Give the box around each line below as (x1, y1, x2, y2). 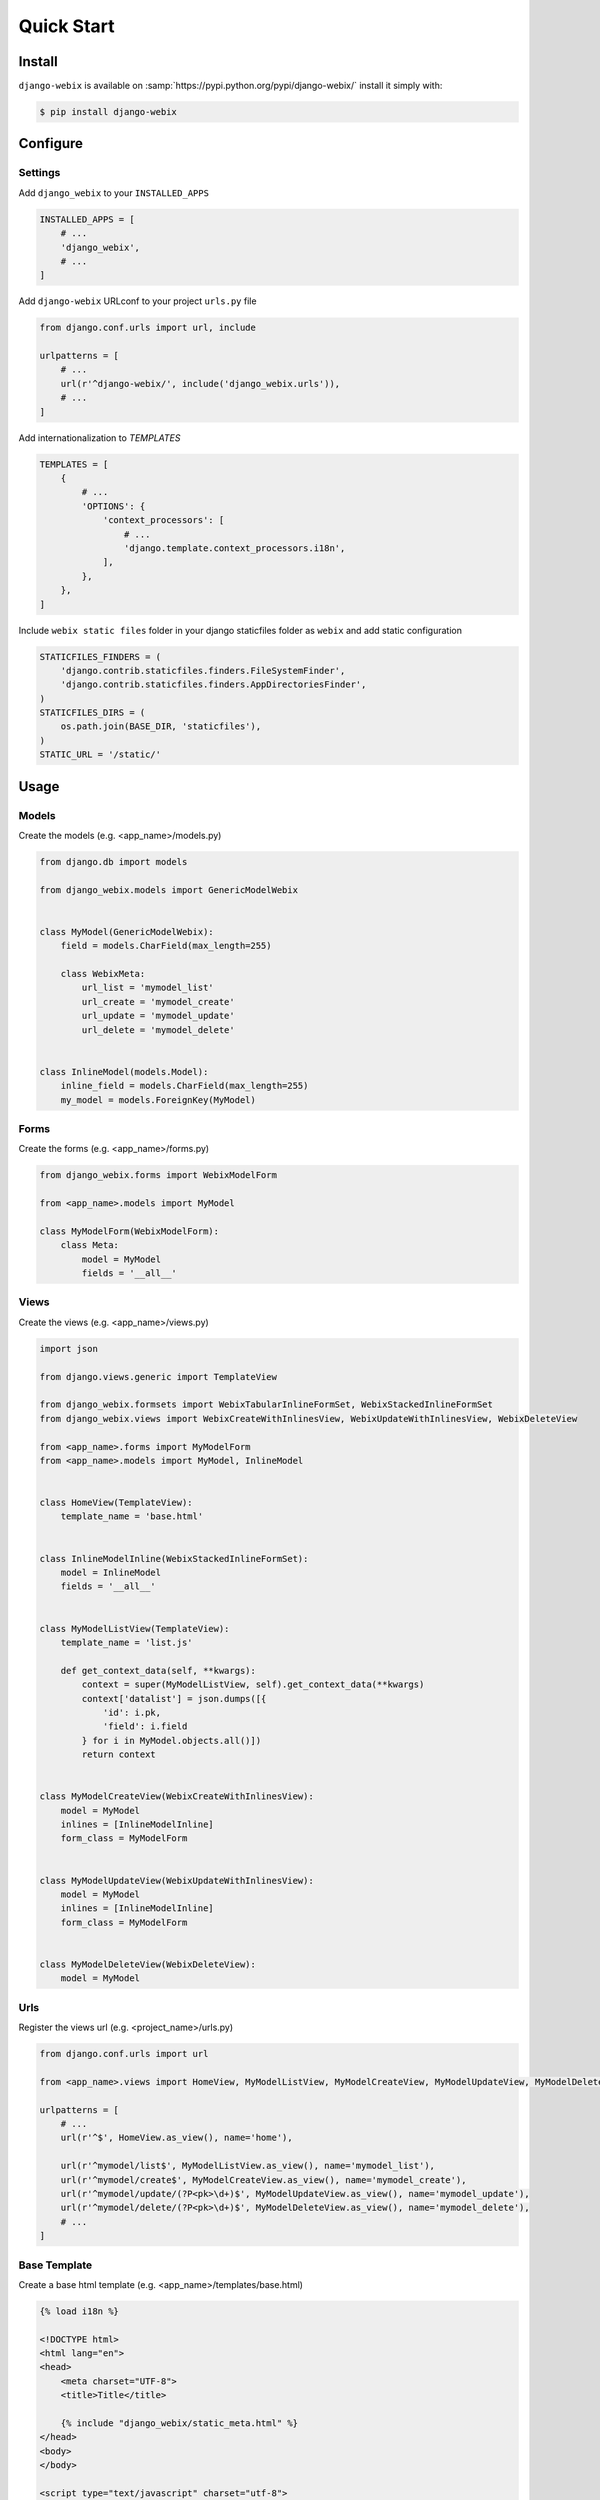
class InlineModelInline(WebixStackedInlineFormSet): (39, 1553, 309, 1564)
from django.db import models (39, 856, 188, 867)
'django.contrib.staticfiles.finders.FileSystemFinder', (60, 665, 346, 676)
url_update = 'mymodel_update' (81, 1010, 235, 1022)
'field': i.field (102, 1721, 188, 1732)
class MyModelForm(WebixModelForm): (39, 1225, 220, 1237)
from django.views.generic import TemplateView (39, 1371, 277, 1382)
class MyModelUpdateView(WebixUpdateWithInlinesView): (39, 1875, 314, 1886)
